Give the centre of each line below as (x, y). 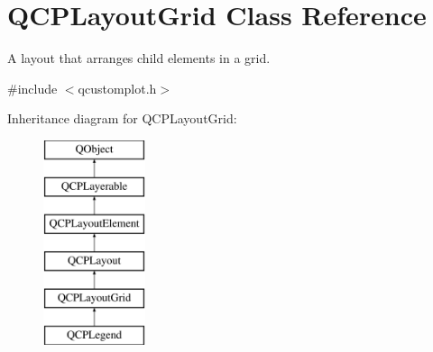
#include (32, 88)
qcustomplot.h (117, 88)
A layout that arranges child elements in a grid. (139, 58)
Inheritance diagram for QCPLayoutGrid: (122, 118)
